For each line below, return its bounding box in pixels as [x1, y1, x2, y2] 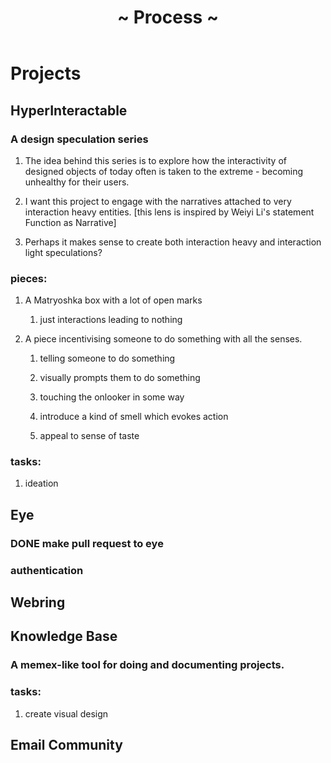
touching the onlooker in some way [39, 391, 185, 403]
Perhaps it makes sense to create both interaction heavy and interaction [24, 236, 322, 248]
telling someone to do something [39, 352, 176, 365]
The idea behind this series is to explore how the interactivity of [24, 154, 287, 166]
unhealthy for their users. [24, 176, 130, 188]
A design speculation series [10, 132, 149, 146]
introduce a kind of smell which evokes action [39, 411, 229, 423]
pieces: [10, 271, 48, 285]
